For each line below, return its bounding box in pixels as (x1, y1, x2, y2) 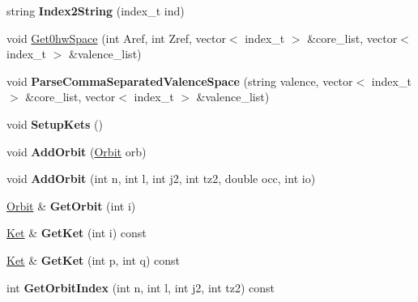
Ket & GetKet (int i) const (6, 224, 147, 241)
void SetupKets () (6, 115, 103, 132)
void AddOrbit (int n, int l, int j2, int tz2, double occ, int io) (6, 170, 316, 187)
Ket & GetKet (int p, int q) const (6, 251, 181, 268)
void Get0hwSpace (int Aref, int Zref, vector (6, 29, 226, 46)
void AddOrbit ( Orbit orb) (6, 142, 147, 160)
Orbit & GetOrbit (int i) (6, 197, 136, 214)
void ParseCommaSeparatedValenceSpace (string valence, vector (6, 72, 353, 89)
